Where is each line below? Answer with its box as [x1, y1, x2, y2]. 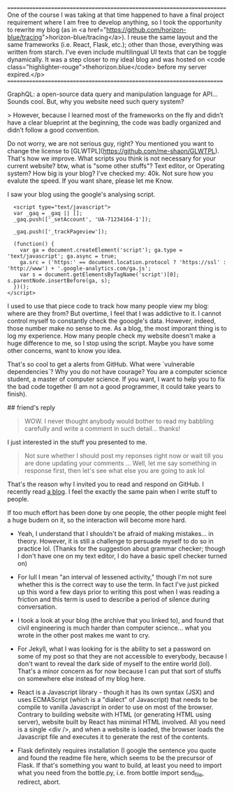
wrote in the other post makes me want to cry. [17, 631, 150, 639]
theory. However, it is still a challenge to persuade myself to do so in [17, 537, 214, 545]
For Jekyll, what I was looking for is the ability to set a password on [17, 644, 211, 653]
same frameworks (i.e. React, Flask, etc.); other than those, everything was [7, 41, 224, 48]
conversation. [17, 602, 57, 611]
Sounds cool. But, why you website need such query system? [7, 97, 184, 106]
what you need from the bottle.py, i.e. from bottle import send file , [17, 768, 205, 778]
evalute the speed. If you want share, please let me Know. [7, 177, 173, 185]
